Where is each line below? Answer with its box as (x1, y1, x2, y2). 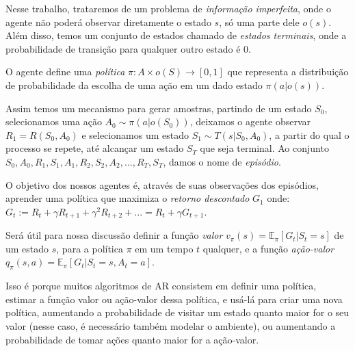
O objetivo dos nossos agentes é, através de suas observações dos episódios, (5, 177, 319, 192)
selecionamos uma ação (5, 114, 102, 129)
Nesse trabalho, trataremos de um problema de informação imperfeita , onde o (5, 1, 331, 15)
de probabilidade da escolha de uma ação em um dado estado (5, 77, 263, 92)
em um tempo (135, 241, 194, 255)
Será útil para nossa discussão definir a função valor (5, 228, 223, 242)
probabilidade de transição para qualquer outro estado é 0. (5, 41, 251, 55)
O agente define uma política (5, 64, 125, 79)
